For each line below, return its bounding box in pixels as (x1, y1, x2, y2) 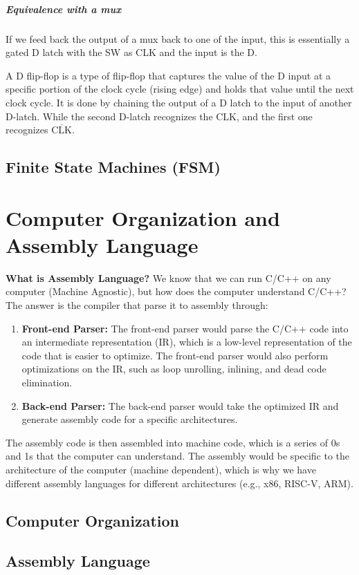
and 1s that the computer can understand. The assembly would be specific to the (6, 449, 350, 463)
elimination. (21, 375, 73, 389)
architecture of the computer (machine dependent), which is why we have (6, 462, 316, 476)
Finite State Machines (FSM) (6, 156, 221, 178)
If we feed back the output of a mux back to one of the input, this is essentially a (6, 31, 350, 46)
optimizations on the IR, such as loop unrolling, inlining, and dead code (21, 361, 326, 376)
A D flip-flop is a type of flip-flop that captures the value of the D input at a (6, 68, 331, 82)
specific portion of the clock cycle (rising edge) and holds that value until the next (6, 82, 354, 96)
